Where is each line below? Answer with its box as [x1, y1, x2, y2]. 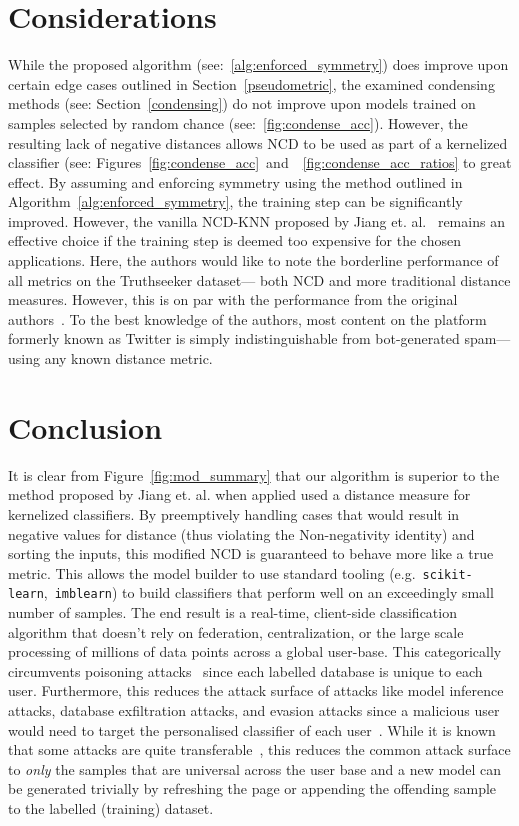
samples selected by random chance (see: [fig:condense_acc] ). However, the [8, 112, 468, 133]
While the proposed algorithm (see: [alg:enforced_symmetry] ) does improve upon [8, 54, 509, 75]
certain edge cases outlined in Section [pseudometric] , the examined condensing [8, 73, 495, 94]
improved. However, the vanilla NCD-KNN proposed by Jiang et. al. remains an [8, 210, 505, 231]
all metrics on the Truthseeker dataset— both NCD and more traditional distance [8, 269, 511, 290]
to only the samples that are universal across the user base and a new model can [8, 758, 502, 779]
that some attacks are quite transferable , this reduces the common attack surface [8, 739, 511, 760]
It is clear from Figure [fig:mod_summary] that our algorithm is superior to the [8, 464, 500, 485]
